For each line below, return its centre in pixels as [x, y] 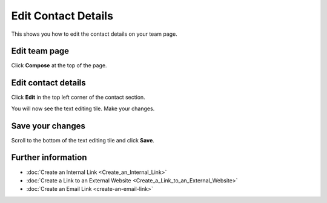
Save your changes [48, 126]
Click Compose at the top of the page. [59, 65]
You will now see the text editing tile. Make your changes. [83, 108]
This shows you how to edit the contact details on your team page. [94, 34]
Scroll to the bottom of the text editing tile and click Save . [83, 140]
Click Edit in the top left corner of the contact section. [78, 98]
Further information [49, 158]
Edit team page [40, 51]
